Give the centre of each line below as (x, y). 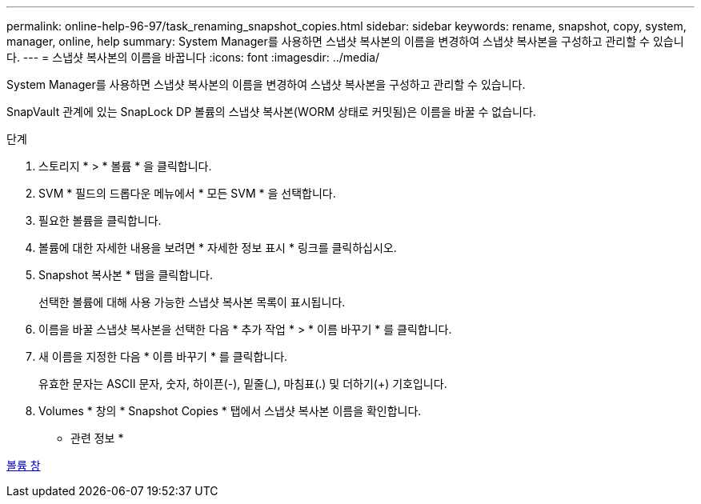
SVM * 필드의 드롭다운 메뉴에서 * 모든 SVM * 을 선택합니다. (187, 193)
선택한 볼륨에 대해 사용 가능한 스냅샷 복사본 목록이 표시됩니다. (192, 302)
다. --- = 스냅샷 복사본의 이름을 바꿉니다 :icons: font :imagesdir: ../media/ (193, 57)
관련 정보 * (97, 438)
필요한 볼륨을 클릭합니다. (100, 220)
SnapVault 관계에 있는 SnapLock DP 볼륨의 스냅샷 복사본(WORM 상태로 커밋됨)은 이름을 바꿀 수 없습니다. (271, 112)
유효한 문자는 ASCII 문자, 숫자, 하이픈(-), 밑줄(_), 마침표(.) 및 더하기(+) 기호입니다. (243, 384)
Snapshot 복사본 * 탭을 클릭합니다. (126, 275)
